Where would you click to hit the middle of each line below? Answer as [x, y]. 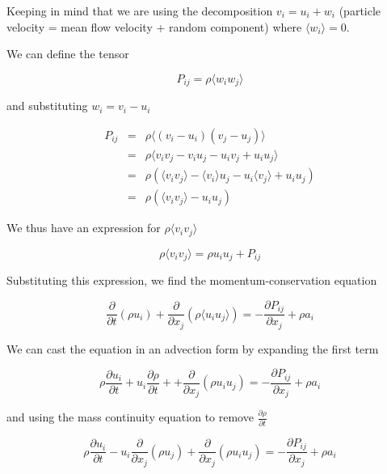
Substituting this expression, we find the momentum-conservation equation [192, 280]
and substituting [47, 106]
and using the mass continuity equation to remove [130, 417]
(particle [360, 11]
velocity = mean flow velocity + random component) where [154, 26]
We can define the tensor [68, 54]
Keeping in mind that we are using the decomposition [140, 11]
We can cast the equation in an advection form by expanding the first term [193, 348]
